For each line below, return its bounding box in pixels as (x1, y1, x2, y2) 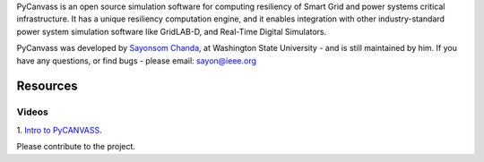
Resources (16, 79, 78, 94)
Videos (16, 106, 48, 118)
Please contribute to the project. (16, 141, 136, 152)
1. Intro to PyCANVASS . (16, 124, 102, 135)
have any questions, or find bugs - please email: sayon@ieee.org (16, 55, 257, 66)
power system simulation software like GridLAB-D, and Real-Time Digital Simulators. (16, 26, 327, 37)
